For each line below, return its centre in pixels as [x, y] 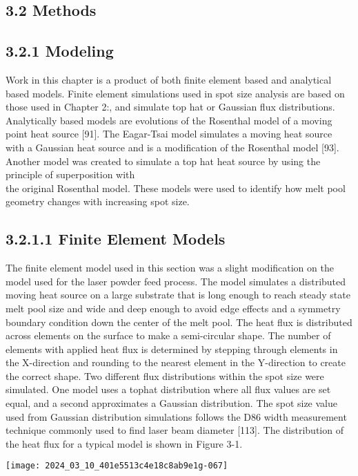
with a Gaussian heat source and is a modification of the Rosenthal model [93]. [172, 147]
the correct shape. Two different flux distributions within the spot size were [165, 375]
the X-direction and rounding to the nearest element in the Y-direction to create [176, 362]
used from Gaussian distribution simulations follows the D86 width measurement [176, 416]
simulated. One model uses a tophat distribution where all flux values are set [168, 389]
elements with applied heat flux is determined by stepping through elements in [172, 349]
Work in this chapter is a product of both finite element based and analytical [169, 79]
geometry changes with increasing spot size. [98, 201]
